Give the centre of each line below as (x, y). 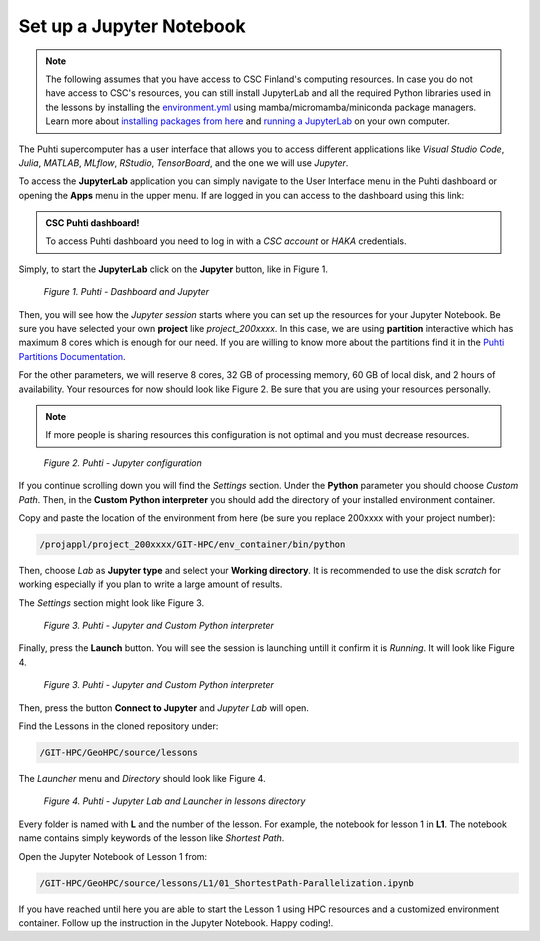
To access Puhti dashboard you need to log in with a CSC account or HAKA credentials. (226, 241)
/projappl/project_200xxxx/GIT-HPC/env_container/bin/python (192, 544)
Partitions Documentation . (72, 356)
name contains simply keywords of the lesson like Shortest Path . (151, 838)
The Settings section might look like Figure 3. (111, 602)
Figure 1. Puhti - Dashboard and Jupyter (126, 292)
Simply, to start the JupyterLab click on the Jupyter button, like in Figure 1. (173, 269)
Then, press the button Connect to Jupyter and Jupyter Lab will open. (164, 707)
